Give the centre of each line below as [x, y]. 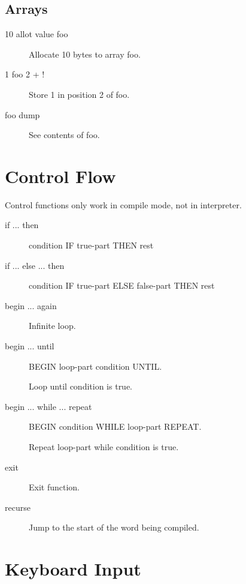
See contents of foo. [64, 135]
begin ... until [30, 346]
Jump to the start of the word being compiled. [114, 527]
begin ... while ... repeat [48, 406]
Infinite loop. [52, 326]
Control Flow [60, 176]
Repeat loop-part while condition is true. [104, 447]
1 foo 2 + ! [25, 74]
